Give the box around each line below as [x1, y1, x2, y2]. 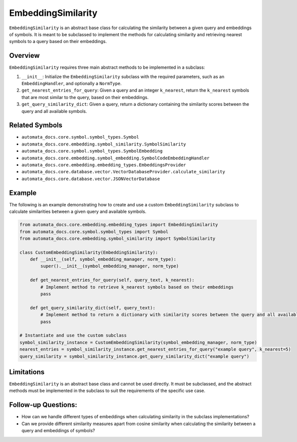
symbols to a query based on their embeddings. [9, 39, 107, 45]
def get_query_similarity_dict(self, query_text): [30, 305, 155, 310]
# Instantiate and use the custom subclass [19, 333, 127, 339]
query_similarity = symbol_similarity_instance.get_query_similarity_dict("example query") [19, 353, 249, 359]
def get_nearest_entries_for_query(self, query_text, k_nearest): [30, 277, 195, 283]
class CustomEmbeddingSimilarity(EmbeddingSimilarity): [19, 249, 158, 255]
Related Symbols [9, 121, 63, 130]
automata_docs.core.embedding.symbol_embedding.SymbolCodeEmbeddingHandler [21, 155, 210, 161]
